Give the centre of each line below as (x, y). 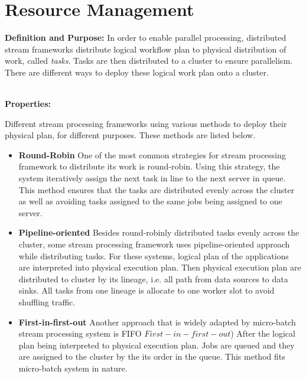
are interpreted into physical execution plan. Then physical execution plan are (160, 267)
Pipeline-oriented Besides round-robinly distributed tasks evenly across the (159, 232)
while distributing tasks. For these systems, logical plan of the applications (154, 255)
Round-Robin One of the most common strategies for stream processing (152, 154)
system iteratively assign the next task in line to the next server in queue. (152, 178)
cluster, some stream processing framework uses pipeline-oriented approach (154, 244)
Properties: (28, 104)
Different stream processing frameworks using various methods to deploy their (146, 123)
